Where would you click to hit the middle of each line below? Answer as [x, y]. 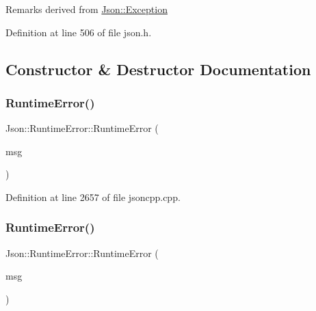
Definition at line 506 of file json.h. [79, 32]
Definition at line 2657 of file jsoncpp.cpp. [93, 197]
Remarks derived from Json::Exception [87, 9]
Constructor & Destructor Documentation [158, 69]
